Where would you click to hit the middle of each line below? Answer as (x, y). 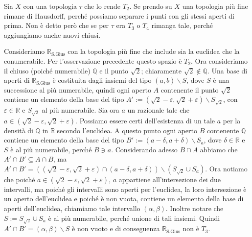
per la (232, 120)
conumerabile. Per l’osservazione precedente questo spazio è (93, 60)
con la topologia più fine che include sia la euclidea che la (154, 51)
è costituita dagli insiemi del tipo (102, 80)
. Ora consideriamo (219, 60)
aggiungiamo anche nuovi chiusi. (52, 35)
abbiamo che (219, 149)
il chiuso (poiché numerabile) (47, 70)
